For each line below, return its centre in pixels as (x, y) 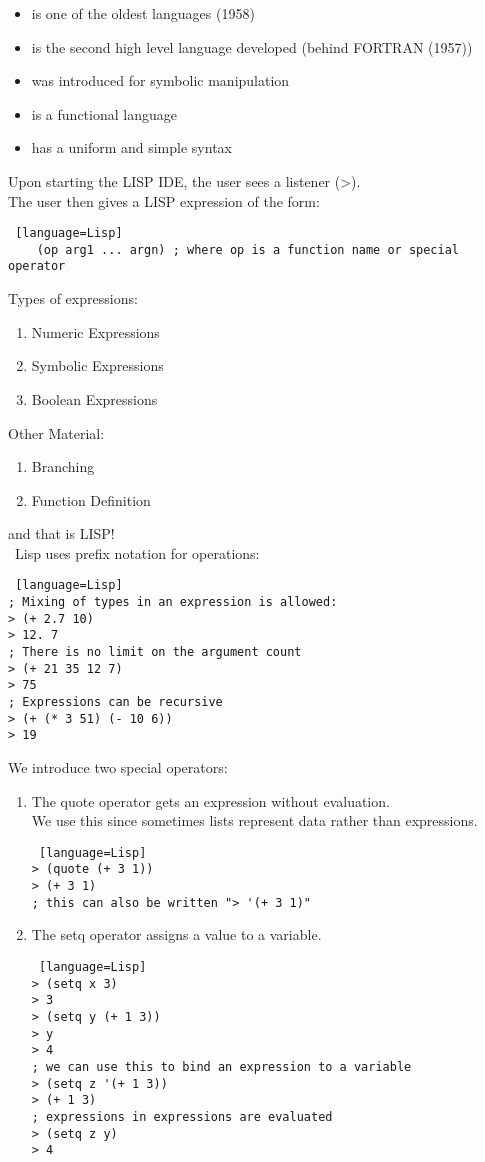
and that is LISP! (61, 533)
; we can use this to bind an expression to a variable (221, 1066)
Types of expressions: (73, 298)
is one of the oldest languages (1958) (143, 13)
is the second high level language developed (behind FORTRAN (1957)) (252, 46)
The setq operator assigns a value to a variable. (176, 934)
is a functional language (104, 113)
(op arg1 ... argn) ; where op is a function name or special (248, 249)
